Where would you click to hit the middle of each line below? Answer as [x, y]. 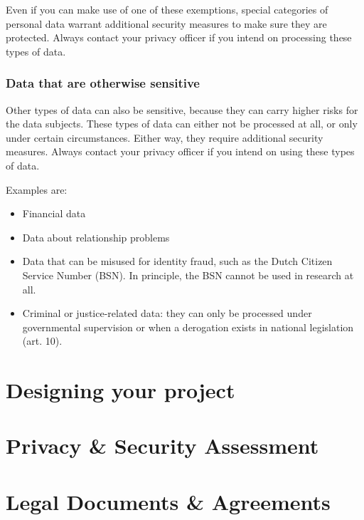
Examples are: [37, 189]
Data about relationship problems [96, 237]
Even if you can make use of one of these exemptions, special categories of [167, 9]
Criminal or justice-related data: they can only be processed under [167, 313]
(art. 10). [42, 341]
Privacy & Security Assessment [162, 446]
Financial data [54, 213]
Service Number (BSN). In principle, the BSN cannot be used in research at [188, 275]
